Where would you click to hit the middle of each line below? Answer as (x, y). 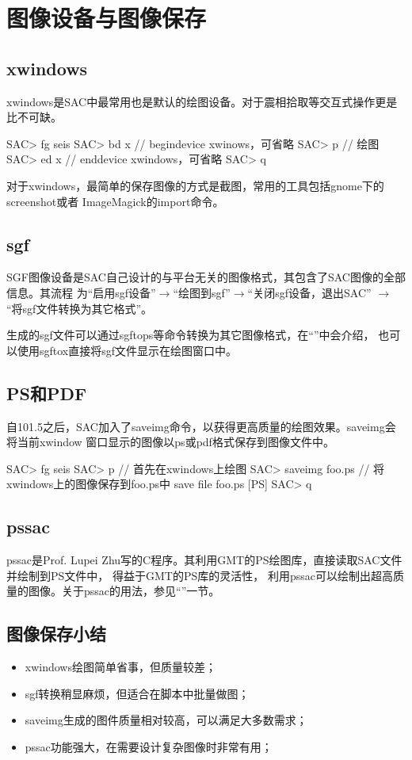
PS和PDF (47, 393)
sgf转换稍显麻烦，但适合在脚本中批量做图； (137, 693)
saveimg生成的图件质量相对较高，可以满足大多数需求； (166, 720)
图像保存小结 (56, 634)
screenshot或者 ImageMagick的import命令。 (115, 201)
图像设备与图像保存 (107, 18)
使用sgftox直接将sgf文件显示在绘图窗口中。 (127, 350)
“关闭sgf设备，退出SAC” (309, 292)
